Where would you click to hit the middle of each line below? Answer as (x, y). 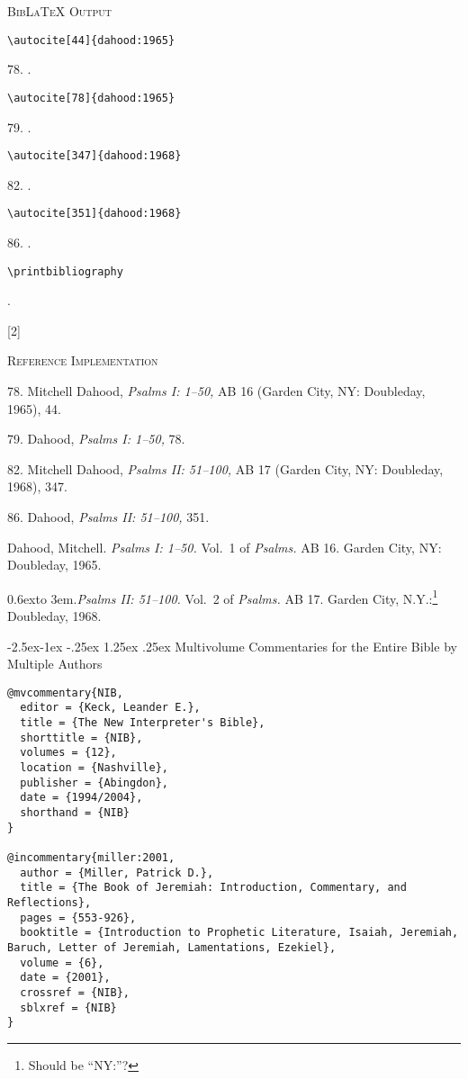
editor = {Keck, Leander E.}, (110, 708)
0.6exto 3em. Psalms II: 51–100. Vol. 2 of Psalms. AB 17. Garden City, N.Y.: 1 (223, 597)
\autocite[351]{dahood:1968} (94, 214)
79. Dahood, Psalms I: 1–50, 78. (96, 439)
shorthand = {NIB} (75, 813)
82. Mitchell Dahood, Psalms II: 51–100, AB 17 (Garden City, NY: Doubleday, (225, 468)
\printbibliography (65, 271)
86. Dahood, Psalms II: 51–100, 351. (108, 517)
